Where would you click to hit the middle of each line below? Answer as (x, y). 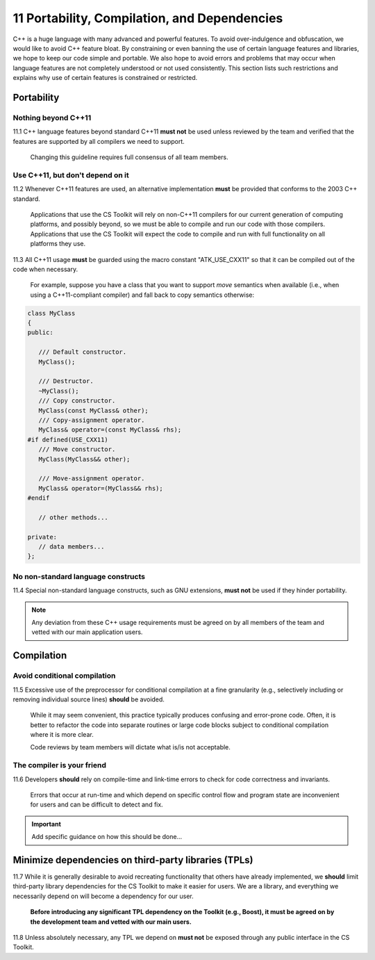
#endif (39, 498)
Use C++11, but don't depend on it (71, 175)
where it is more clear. (62, 735)
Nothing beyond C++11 (52, 117)
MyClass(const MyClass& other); (93, 410)
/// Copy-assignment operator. (92, 420)
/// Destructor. (66, 381)
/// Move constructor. (77, 449)
